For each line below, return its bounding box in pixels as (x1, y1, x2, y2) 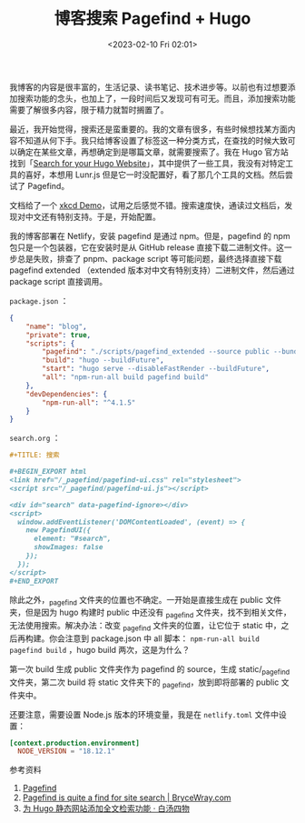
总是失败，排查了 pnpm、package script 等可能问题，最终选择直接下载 (16, 253, 282, 264)
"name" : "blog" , (25, 322, 88, 331)
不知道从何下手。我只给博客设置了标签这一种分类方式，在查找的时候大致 (16, 135, 288, 146)
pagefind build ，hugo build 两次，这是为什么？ (9, 644, 191, 655)
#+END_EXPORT (9, 577, 59, 586)
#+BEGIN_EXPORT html (9, 467, 88, 477)
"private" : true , (25, 330, 92, 339)
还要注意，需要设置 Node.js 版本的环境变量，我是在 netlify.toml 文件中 (9, 708, 280, 719)
